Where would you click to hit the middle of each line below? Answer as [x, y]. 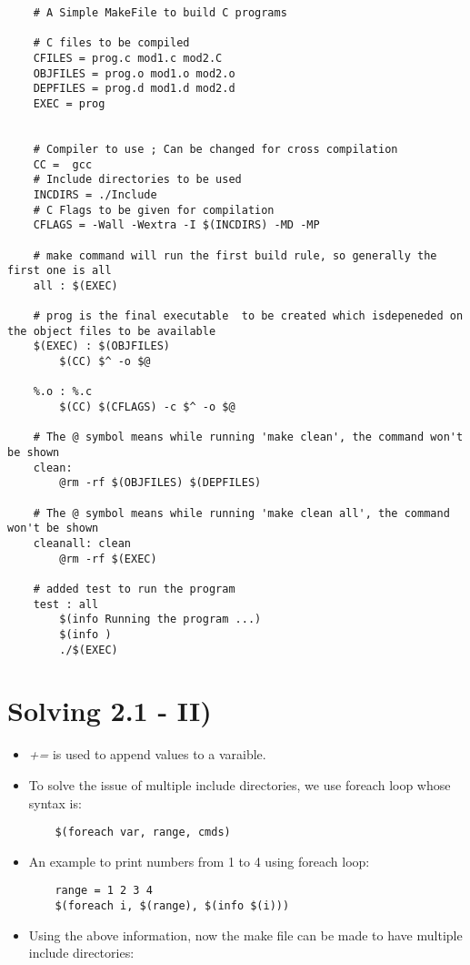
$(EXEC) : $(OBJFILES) [101, 346]
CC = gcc [63, 164]
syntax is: [55, 802]
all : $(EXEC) [75, 285]
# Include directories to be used [137, 180]
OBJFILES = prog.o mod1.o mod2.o [134, 73]
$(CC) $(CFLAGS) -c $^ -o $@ [147, 407]
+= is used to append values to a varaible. [147, 754]
